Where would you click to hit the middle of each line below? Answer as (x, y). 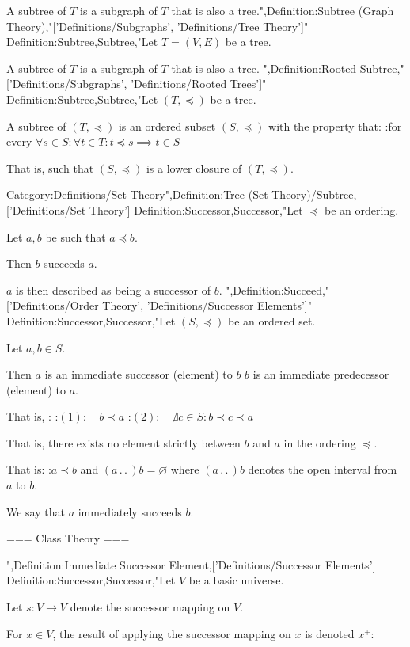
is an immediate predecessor (321, 374)
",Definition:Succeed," (278, 289)
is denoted (330, 633)
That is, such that (50, 167)
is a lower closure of (194, 167)
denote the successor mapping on (150, 607)
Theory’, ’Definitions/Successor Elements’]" (207, 305)
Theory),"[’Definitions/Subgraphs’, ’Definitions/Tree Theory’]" (158, 26)
